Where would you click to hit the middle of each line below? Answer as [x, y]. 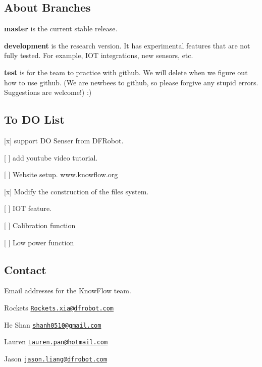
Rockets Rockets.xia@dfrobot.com [59, 307]
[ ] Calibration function [40, 225]
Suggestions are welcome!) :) [48, 92]
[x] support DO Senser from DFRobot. [64, 140]
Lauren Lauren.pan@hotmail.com [56, 342]
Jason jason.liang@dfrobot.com [56, 358]
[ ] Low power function [39, 242]
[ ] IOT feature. [28, 208]
